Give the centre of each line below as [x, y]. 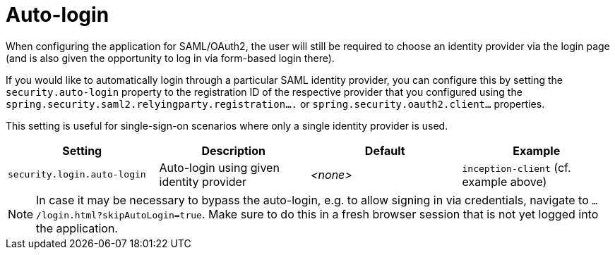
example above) [504, 181]
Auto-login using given [219, 167]
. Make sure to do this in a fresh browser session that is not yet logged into [400, 214]
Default [385, 150]
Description [233, 150]
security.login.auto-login [77, 175]
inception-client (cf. [517, 167]
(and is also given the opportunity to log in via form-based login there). [170, 58]
